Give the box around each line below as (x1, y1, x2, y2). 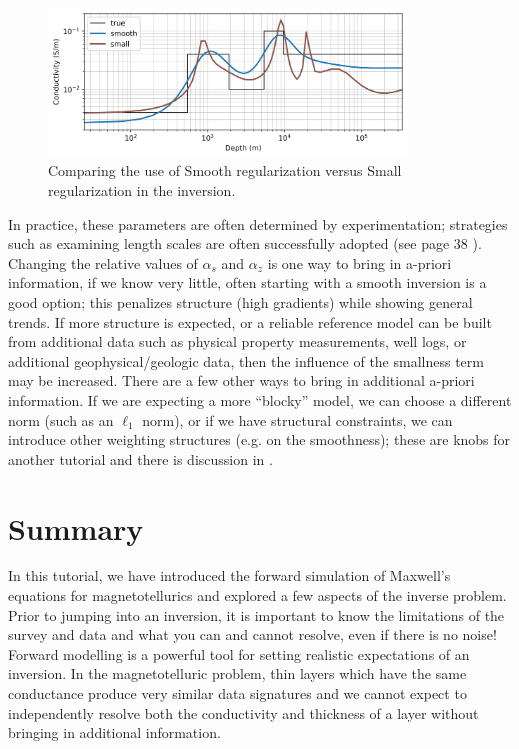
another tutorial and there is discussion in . (8, 448, 273, 469)
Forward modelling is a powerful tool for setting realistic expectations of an (8, 643, 470, 664)
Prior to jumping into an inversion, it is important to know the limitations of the (8, 604, 505, 625)
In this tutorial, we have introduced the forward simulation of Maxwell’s (8, 565, 451, 586)
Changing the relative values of (8, 252, 198, 273)
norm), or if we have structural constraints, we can (142, 409, 453, 430)
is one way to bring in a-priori (267, 252, 452, 273)
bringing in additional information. (8, 722, 221, 743)
